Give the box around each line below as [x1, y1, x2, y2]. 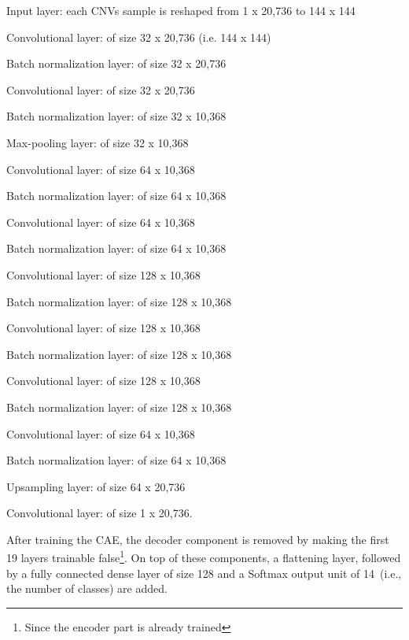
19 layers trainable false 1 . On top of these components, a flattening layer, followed [6, 547, 401, 566]
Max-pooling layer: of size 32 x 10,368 [6, 134, 189, 150]
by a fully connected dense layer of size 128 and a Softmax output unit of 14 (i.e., [6, 564, 402, 581]
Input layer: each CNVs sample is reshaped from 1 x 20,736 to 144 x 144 [6, 2, 356, 18]
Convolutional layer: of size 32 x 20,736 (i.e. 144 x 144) [6, 28, 271, 45]
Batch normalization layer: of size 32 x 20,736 [6, 55, 227, 72]
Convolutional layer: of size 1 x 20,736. [6, 505, 193, 521]
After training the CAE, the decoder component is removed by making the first [6, 531, 389, 547]
